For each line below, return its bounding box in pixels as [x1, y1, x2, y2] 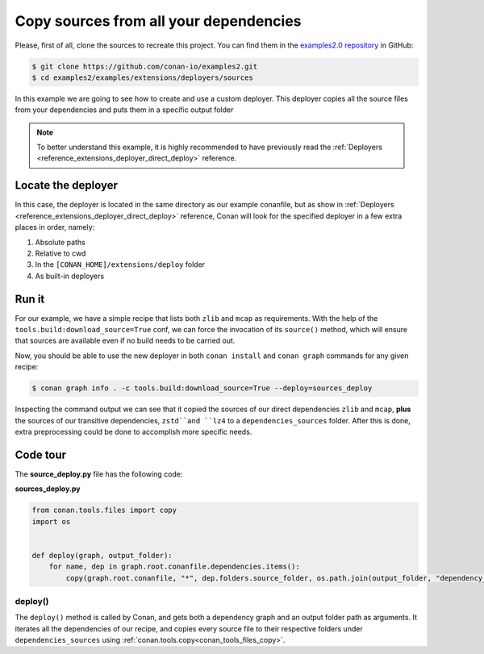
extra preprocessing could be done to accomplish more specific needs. [15, 427, 252, 436]
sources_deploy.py [15, 484, 81, 494]
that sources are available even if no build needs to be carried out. [15, 335, 236, 346]
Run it [15, 292, 45, 306]
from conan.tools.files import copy [31, 506, 177, 515]
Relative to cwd [35, 248, 86, 258]
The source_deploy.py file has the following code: [15, 469, 183, 479]
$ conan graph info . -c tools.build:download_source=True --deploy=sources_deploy [31, 384, 373, 393]
